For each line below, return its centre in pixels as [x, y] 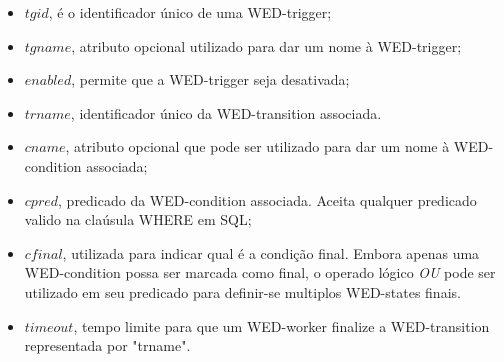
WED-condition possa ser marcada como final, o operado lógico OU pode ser [260, 272]
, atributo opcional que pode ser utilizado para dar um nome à [257, 146]
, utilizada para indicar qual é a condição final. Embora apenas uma [271, 252]
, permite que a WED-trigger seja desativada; [210, 79]
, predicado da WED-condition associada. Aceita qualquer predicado [267, 199]
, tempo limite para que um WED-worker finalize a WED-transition [281, 325]
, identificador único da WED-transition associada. [226, 112]
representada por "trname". [107, 345]
